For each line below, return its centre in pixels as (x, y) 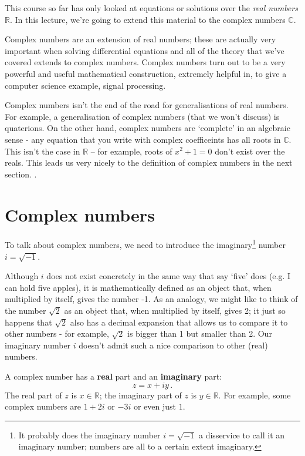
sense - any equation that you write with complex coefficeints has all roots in (143, 139)
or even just (155, 406)
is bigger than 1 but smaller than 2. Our (200, 333)
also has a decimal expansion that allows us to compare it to (179, 322)
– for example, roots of (131, 151)
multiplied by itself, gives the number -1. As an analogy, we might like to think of (151, 299)
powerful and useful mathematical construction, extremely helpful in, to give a (146, 73)
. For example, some (255, 395)
